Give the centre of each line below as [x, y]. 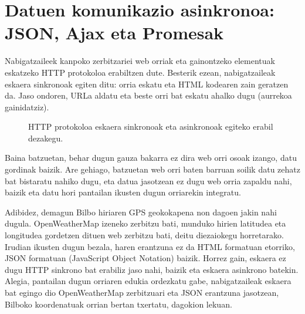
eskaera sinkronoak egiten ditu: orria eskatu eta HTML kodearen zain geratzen [147, 84]
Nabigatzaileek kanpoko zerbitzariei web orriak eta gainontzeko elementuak [140, 61]
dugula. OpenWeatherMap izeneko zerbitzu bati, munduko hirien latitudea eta [145, 223]
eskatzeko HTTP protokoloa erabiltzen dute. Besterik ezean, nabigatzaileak [140, 72]
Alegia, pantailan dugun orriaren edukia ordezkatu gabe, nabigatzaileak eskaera [148, 281]
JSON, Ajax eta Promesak [114, 33]
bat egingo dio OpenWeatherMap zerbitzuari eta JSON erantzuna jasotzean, [142, 292]
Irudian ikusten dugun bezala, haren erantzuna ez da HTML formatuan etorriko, [150, 246]
